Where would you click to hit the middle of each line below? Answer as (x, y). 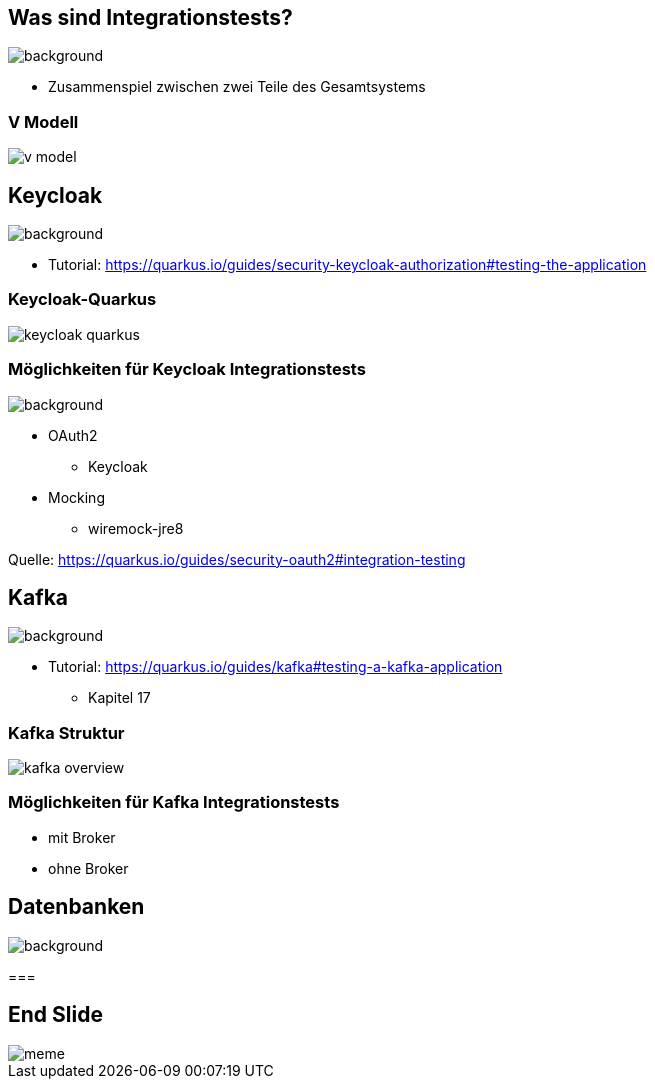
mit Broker (82, 837)
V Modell (43, 121)
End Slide (55, 1015)
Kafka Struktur (66, 732)
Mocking (76, 497)
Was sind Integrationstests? (150, 17)
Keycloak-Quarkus (82, 299)
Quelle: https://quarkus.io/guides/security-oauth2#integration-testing (237, 559)
